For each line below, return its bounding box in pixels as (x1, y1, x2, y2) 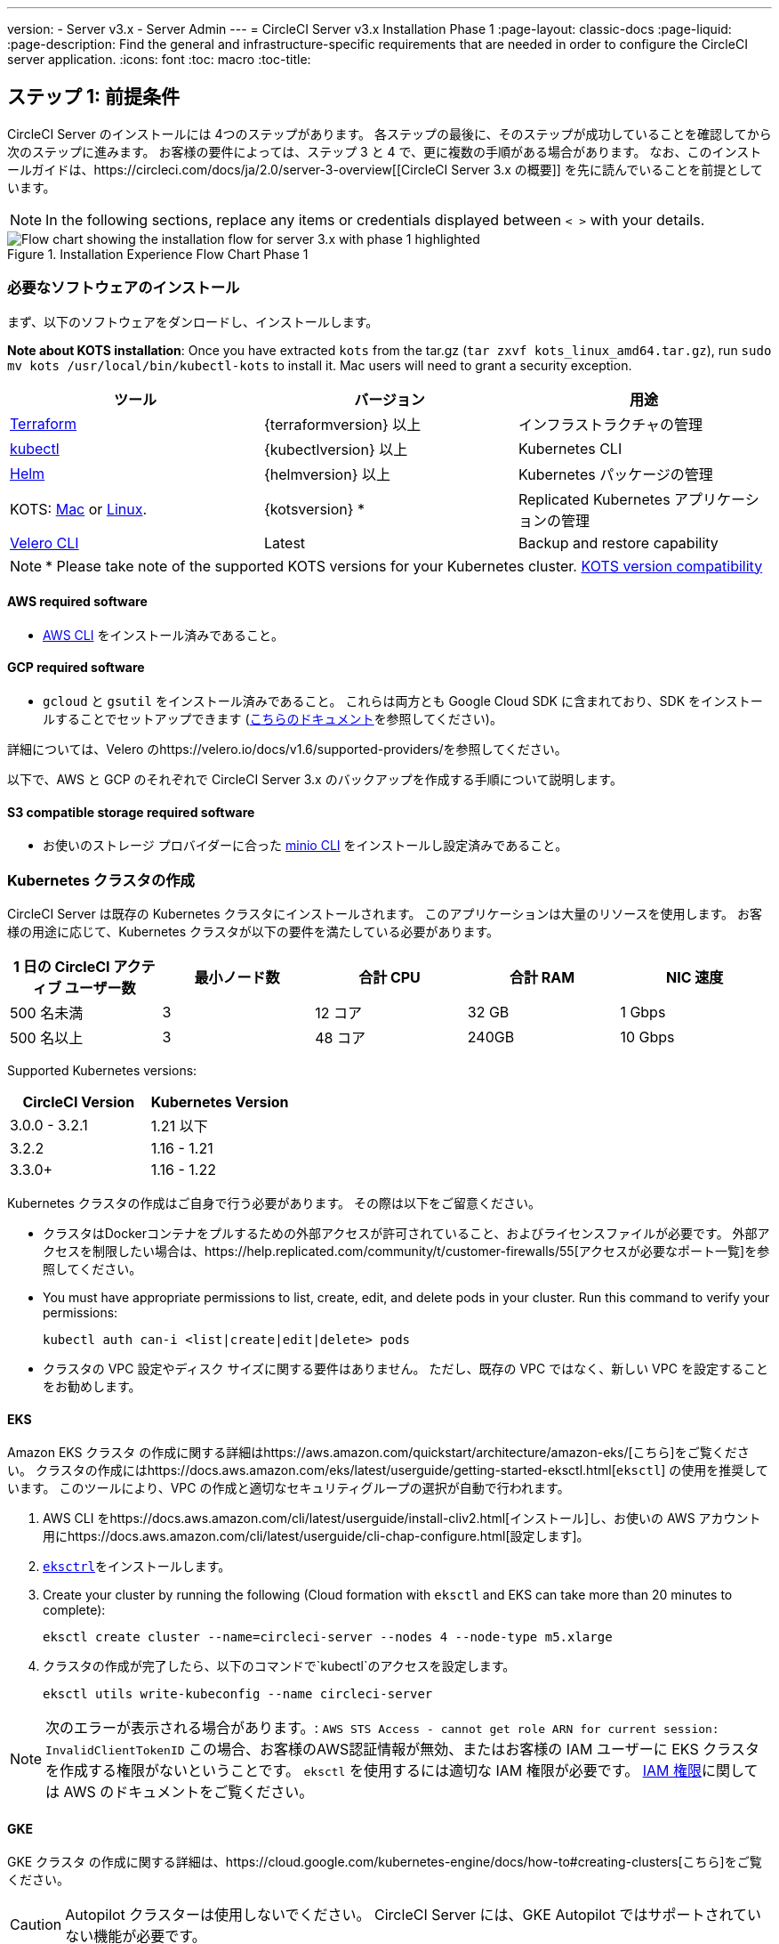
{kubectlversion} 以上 (263, 440, 408, 458)
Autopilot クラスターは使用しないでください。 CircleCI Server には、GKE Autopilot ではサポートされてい (65, 1906, 761, 1924)
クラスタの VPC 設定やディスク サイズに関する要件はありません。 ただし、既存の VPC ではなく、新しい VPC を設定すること (43, 1361, 768, 1376)
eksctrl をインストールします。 (43, 1559, 231, 1575)
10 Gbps (620, 1028, 675, 1046)
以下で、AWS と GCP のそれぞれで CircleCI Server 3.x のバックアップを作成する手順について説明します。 (7, 772, 622, 788)
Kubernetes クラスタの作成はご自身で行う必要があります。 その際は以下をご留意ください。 (7, 1195, 542, 1211)
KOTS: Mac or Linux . (10, 499, 148, 518)
